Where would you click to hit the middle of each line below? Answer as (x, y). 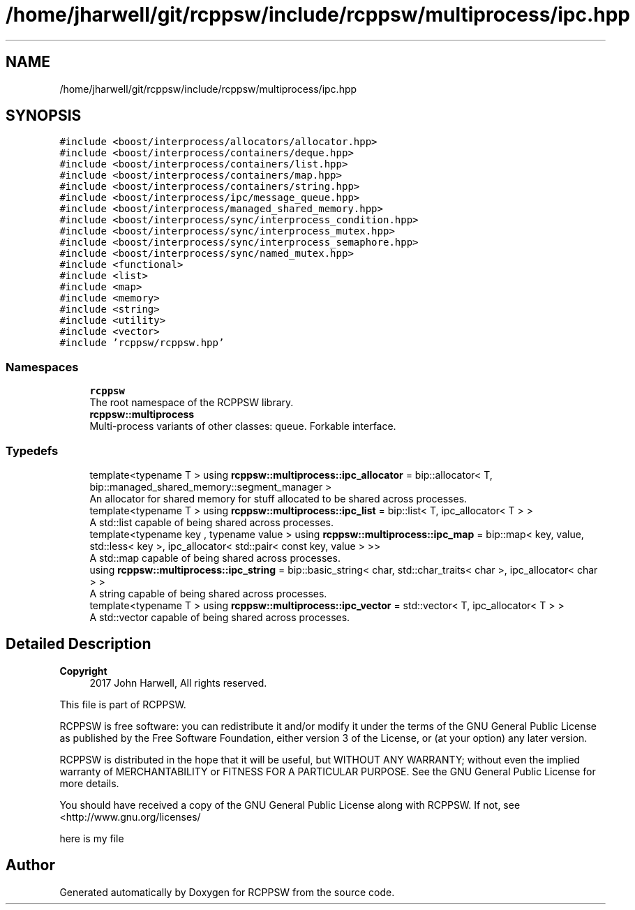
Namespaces (42, 367)
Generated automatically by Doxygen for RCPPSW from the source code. (227, 892)
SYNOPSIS (44, 116)
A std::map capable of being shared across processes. (215, 558)
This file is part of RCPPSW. (123, 704)
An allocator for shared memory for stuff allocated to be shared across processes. (278, 498)
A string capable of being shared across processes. (208, 593)
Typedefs (32, 450)
